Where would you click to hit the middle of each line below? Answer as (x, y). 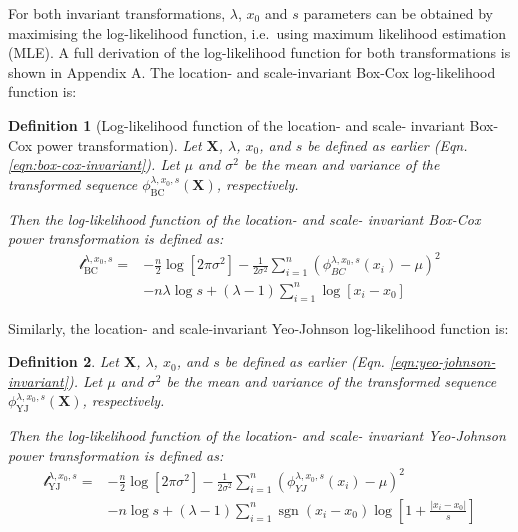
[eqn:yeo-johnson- (442, 361)
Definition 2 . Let (63, 361)
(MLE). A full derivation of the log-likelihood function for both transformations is (259, 52)
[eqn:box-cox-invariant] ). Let (94, 164)
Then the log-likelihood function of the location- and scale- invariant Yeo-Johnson (257, 435)
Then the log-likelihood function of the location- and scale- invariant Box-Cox (244, 218)
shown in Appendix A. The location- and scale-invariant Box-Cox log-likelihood (252, 71)
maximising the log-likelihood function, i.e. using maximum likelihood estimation (257, 32)
